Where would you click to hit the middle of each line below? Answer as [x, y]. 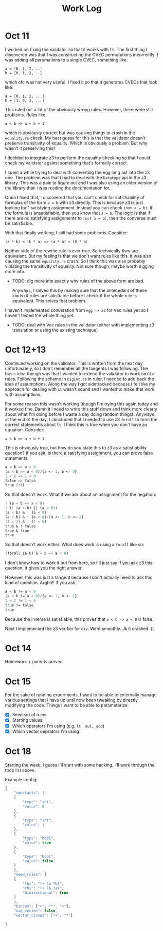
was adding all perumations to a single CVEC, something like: [66, 60]
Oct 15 [18, 681]
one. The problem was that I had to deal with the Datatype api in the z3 [76, 177]
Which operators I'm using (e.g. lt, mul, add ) [58, 726]
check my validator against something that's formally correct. [66, 163]
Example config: [21, 779]
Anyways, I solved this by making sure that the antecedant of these [79, 290]
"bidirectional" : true [45, 893]
